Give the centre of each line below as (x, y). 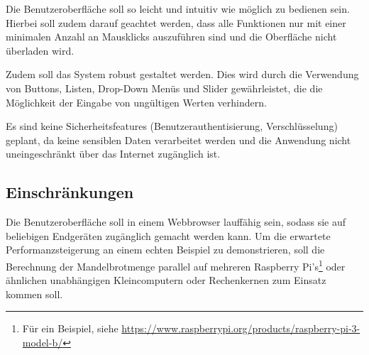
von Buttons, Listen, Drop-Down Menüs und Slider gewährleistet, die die (164, 88)
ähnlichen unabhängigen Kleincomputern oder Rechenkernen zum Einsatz (166, 280)
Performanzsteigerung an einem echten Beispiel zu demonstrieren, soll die (165, 250)
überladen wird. (40, 50)
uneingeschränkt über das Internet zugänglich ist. (113, 154)
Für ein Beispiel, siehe (70, 328)
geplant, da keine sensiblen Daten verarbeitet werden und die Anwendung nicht (178, 140)
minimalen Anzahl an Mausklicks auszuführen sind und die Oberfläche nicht (171, 37)
